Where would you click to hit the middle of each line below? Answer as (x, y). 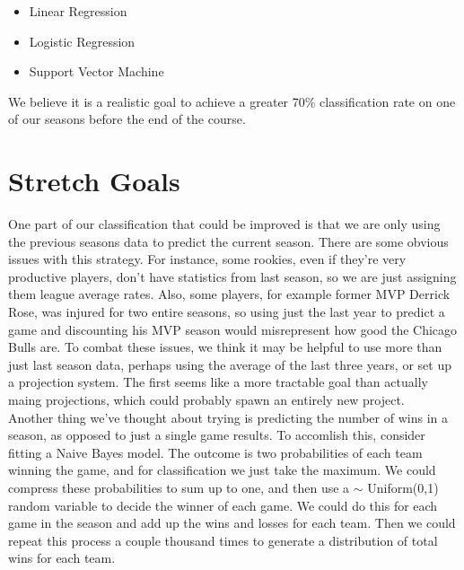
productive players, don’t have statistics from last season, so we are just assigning (232, 276)
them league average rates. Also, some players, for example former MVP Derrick (229, 294)
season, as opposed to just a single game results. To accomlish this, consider (217, 435)
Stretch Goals (94, 181)
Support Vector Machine (96, 71)
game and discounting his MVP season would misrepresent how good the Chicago (233, 329)
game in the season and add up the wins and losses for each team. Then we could (232, 523)
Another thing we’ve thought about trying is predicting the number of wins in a (228, 417)
